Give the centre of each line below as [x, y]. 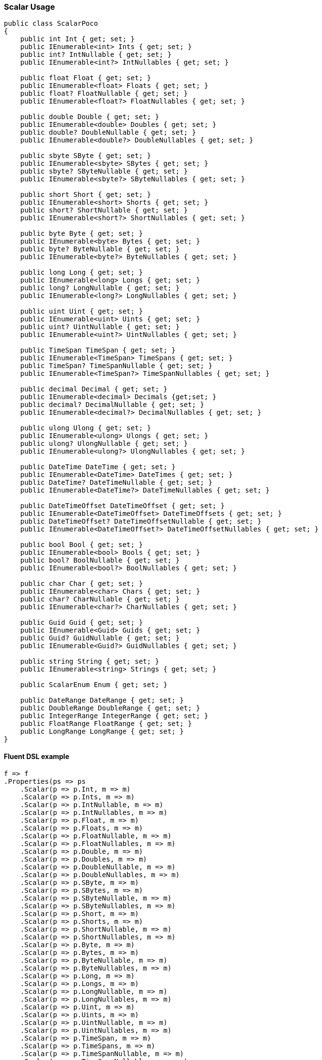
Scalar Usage [30, 7]
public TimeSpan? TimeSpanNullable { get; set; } [116, 366]
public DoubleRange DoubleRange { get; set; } [110, 708]
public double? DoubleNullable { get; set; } [108, 132]
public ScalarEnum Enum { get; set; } [94, 685]
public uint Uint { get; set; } [81, 311]
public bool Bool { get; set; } [81, 545]
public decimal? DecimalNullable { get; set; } [112, 405]
